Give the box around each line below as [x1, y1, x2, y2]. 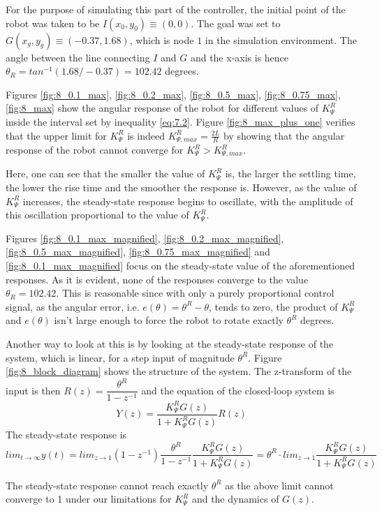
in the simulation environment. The [205, 32, 357, 47]
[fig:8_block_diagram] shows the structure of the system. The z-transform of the [6, 364, 352, 378]
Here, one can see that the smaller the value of [6, 166, 205, 181]
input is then [6, 383, 61, 397]
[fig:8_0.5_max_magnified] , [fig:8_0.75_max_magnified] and [6, 244, 270, 259]
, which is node [129, 32, 194, 47]
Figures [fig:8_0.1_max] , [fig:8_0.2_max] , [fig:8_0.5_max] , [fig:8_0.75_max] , [6, 87, 341, 101]
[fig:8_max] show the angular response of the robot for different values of [6, 101, 319, 115]
